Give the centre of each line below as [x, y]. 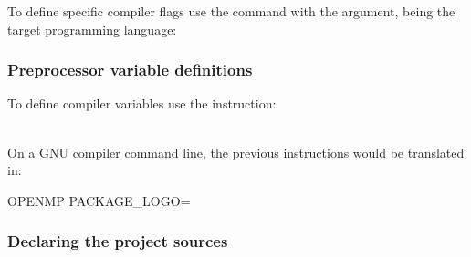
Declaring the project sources [118, 241]
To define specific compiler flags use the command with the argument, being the [231, 11]
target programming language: [92, 29]
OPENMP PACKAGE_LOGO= [99, 200]
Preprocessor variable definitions [130, 70]
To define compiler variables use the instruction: [142, 103]
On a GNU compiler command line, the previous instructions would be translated [236, 152]
